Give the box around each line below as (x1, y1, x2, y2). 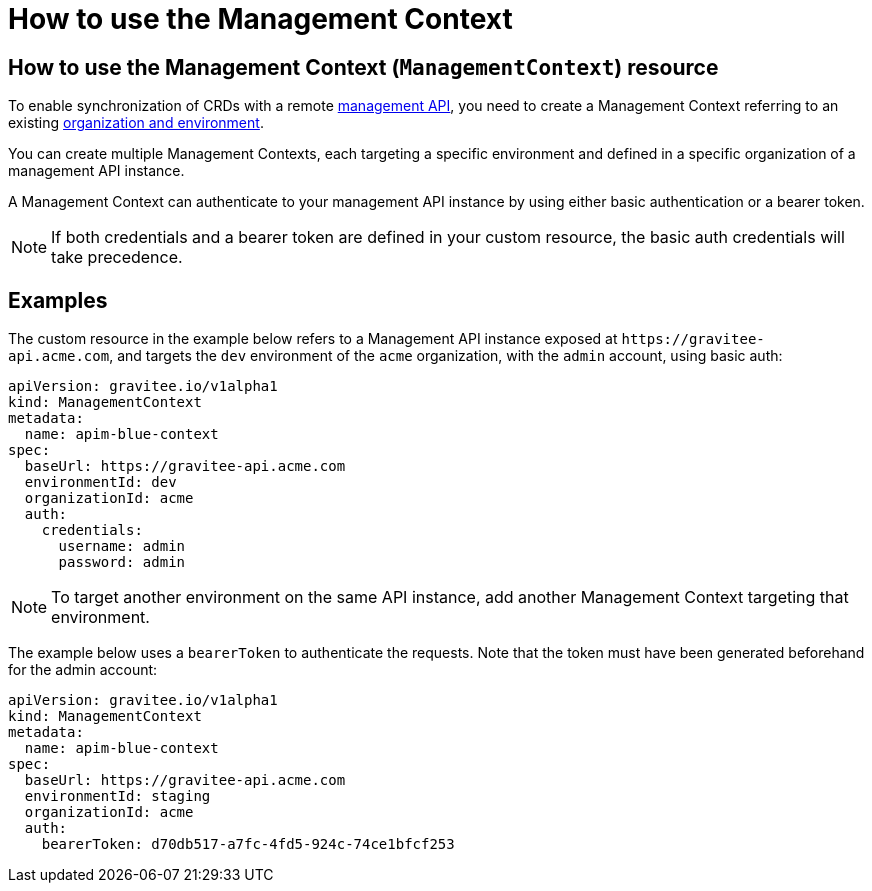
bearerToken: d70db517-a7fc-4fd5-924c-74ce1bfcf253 (41, 836, 455, 853)
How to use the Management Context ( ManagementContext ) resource (8, 54, 719, 80)
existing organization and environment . (8, 114, 264, 132)
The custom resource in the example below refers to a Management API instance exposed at (8, 330, 618, 348)
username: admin (58, 538, 186, 555)
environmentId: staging (24, 788, 211, 805)
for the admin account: (8, 661, 158, 679)
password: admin (58, 554, 186, 571)
